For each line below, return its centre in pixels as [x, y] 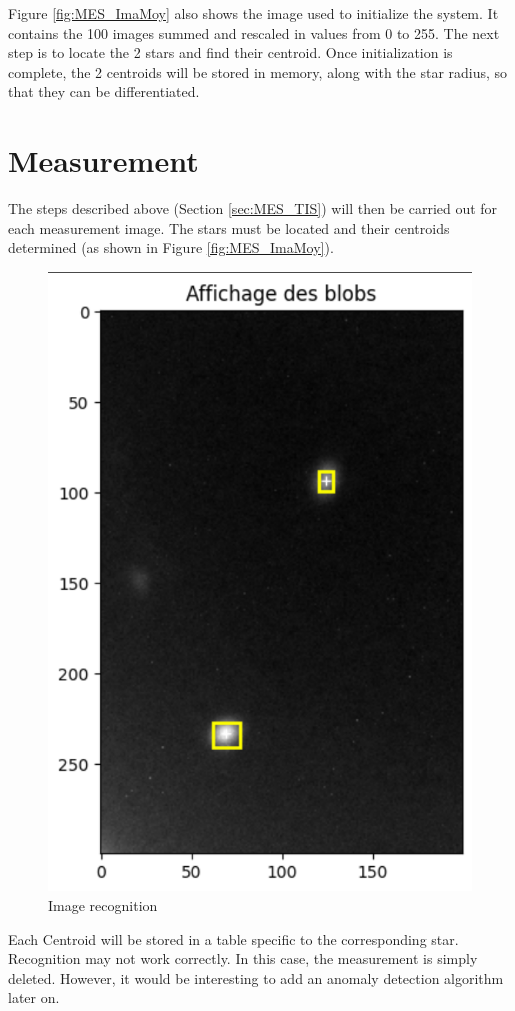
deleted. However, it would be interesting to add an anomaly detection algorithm [256, 977]
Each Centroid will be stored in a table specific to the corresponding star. [233, 938]
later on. [34, 997]
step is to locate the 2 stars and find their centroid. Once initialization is [230, 52]
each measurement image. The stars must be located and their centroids [229, 227]
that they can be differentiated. [104, 91]
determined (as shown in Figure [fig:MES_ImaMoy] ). [171, 247]
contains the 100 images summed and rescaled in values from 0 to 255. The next [254, 32]
